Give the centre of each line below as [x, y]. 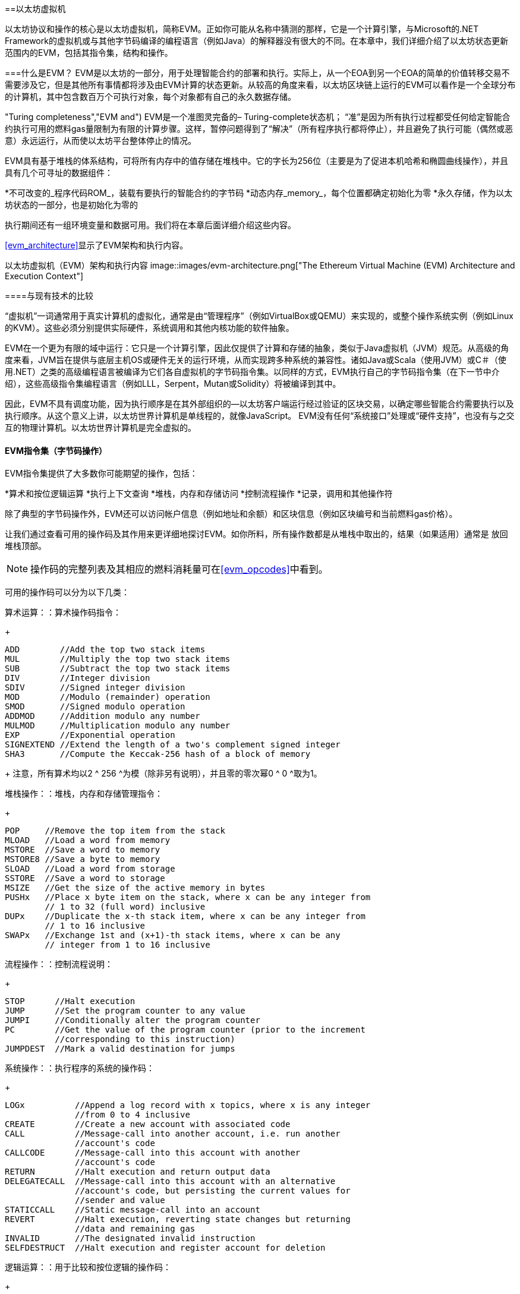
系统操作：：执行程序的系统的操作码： [80, 1068]
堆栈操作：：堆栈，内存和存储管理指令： [84, 794]
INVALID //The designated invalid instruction [130, 1238]
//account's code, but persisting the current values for [213, 1191]
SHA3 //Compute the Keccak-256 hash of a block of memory [158, 754]
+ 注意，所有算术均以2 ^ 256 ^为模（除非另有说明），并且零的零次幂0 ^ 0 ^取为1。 [163, 774]
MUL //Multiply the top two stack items [118, 659]
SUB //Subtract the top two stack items [118, 669]
